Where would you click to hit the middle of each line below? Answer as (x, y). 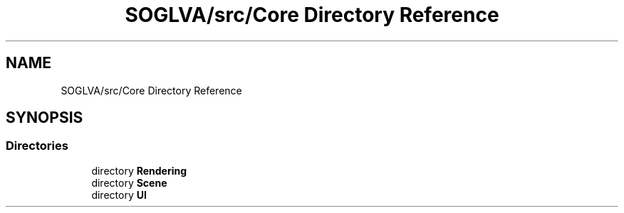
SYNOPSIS (45, 118)
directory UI (119, 195)
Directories (37, 146)
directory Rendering (139, 170)
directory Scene (129, 182)
